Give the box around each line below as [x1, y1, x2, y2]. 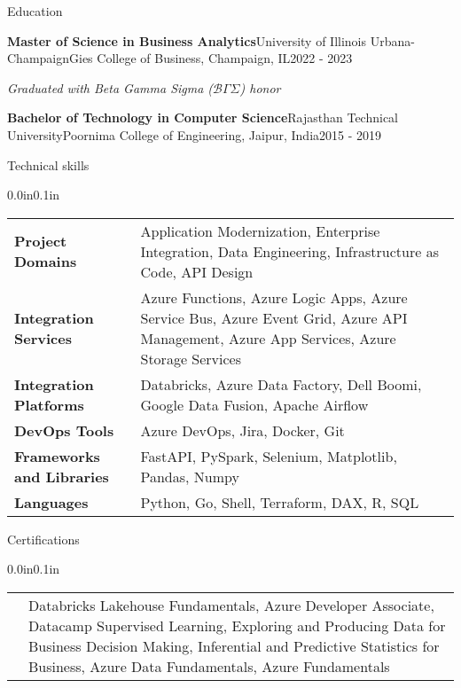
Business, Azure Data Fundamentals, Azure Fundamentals [28, 655, 390, 676]
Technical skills [7, 155, 90, 174]
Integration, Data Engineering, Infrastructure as [140, 240, 439, 262]
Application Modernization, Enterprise [140, 220, 380, 241]
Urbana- [370, 31, 415, 50]
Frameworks [14, 445, 100, 466]
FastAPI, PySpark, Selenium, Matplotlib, [140, 445, 397, 466]
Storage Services [140, 348, 242, 369]
